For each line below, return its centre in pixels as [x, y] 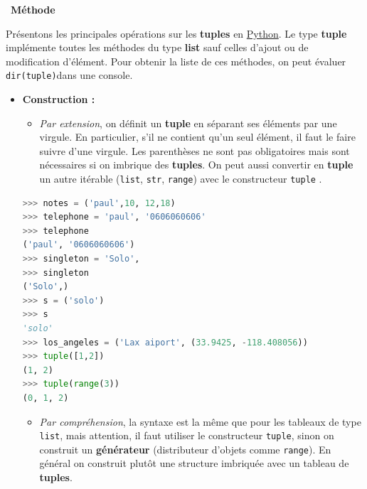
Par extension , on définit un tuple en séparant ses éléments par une [188, 123]
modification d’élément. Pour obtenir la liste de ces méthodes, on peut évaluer [176, 61]
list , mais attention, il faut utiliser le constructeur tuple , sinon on [187, 435]
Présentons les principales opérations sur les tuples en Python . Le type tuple [176, 33]
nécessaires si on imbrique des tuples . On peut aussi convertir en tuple [196, 165]
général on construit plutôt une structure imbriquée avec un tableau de [194, 463]
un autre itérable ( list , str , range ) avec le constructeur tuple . [181, 178]
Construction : [59, 99]
